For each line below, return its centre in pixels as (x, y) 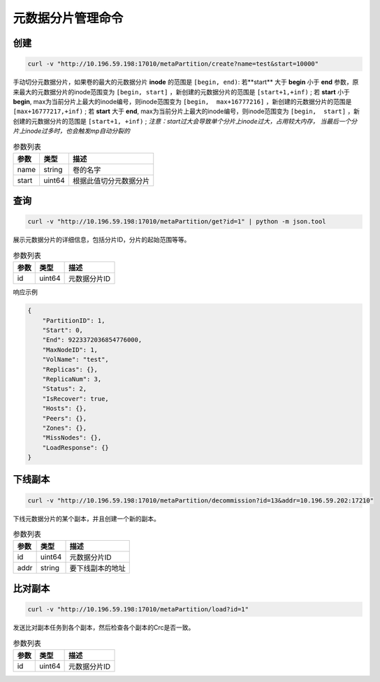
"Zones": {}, (65, 428)
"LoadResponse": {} (76, 448)
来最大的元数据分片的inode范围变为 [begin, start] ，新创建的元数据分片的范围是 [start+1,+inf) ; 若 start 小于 (181, 92)
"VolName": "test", (76, 360)
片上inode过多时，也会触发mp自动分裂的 (72, 131)
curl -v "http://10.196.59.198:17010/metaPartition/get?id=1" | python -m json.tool (177, 222)
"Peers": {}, (65, 418)
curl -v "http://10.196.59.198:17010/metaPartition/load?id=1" (138, 609)
